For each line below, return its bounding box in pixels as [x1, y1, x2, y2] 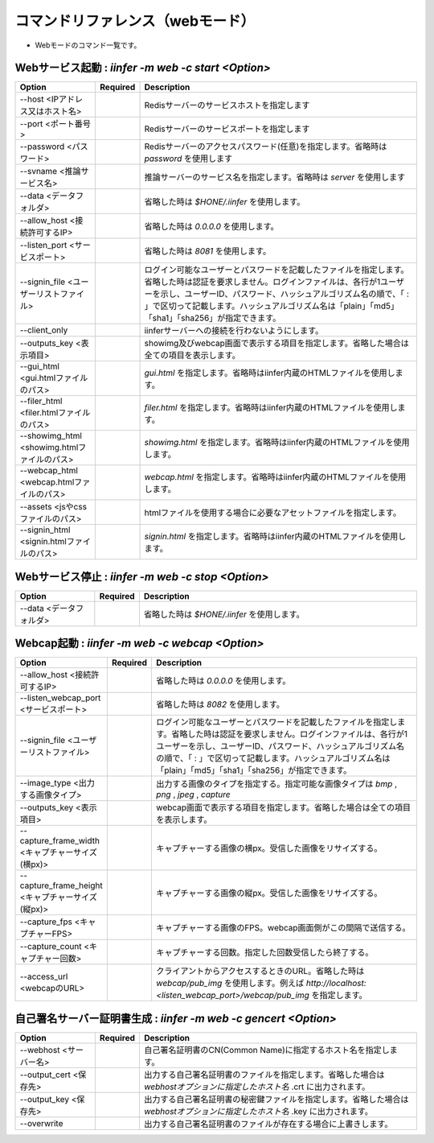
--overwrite [19, 1118, 63, 1129]
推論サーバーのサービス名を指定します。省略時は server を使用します [144, 171, 406, 183]
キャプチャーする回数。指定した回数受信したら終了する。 [156, 947, 374, 958]
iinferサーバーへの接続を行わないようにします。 [144, 325, 324, 336]
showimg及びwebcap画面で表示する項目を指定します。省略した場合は [144, 338, 409, 349]
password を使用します [144, 153, 233, 164]
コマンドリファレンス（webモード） [14, 12, 256, 30]
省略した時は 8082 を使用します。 [156, 699, 285, 710]
